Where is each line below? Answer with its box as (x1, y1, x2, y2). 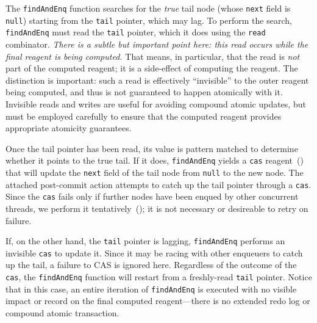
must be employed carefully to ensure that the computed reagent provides (5, 109, 282, 122)
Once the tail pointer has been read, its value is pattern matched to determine (5, 142, 298, 154)
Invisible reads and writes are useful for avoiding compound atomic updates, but (5, 97, 306, 110)
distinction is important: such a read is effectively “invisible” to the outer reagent (5, 73, 309, 86)
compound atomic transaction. (5, 306, 119, 319)
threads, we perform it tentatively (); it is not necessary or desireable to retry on (5, 201, 308, 214)
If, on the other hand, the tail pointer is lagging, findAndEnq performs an (5, 234, 285, 247)
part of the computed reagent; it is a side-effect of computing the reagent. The (5, 62, 298, 74)
